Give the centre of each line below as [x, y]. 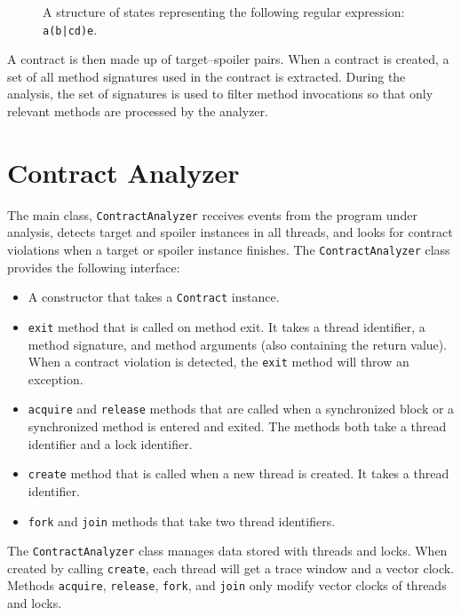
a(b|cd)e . [70, 29]
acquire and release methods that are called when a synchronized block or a [241, 409]
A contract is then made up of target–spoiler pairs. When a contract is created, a [228, 59]
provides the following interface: [94, 267]
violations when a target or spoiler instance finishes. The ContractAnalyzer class [229, 249]
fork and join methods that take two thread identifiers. [182, 520]
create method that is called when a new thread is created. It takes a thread [238, 473]
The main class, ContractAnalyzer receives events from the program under [212, 214]
